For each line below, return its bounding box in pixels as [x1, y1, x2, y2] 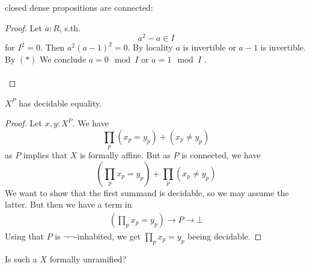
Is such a [5, 252, 37, 265]
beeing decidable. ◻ [187, 230, 262, 243]
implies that [23, 149, 68, 161]
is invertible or [183, 41, 236, 54]
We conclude [40, 52, 87, 65]
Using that [5, 230, 44, 243]
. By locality [127, 41, 173, 54]
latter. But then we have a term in [5, 198, 132, 211]
